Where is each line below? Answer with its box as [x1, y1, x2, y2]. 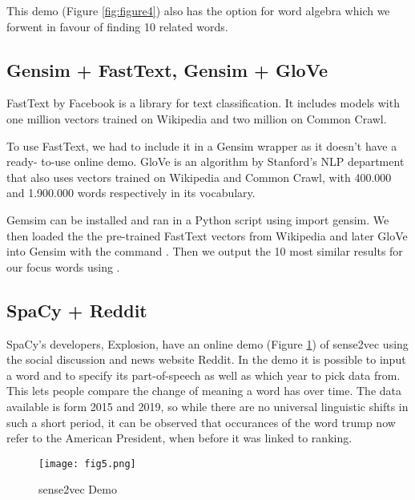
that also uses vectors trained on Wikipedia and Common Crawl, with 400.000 [6, 168, 392, 185]
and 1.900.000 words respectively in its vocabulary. [6, 184, 256, 201]
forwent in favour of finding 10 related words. [6, 18, 228, 34]
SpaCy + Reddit [6, 297, 147, 322]
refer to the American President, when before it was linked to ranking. [6, 429, 353, 446]
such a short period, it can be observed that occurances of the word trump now [6, 413, 396, 430]
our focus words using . [6, 258, 120, 275]
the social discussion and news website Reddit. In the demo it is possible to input [6, 351, 406, 368]
